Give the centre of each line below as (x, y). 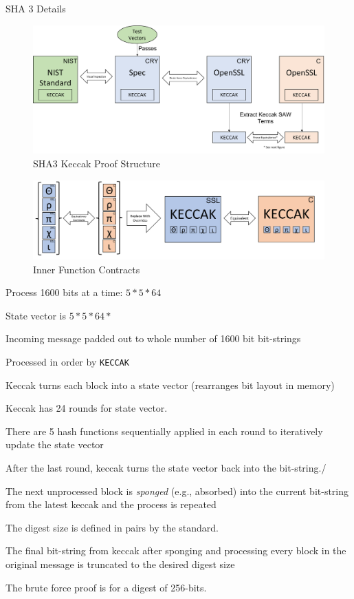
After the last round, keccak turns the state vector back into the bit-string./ (166, 468)
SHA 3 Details (36, 8)
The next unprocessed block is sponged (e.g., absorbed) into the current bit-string (177, 491)
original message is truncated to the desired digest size (120, 564)
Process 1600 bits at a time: (64, 292)
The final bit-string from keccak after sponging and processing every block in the (176, 550)
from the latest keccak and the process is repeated (111, 504)
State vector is (36, 315)
